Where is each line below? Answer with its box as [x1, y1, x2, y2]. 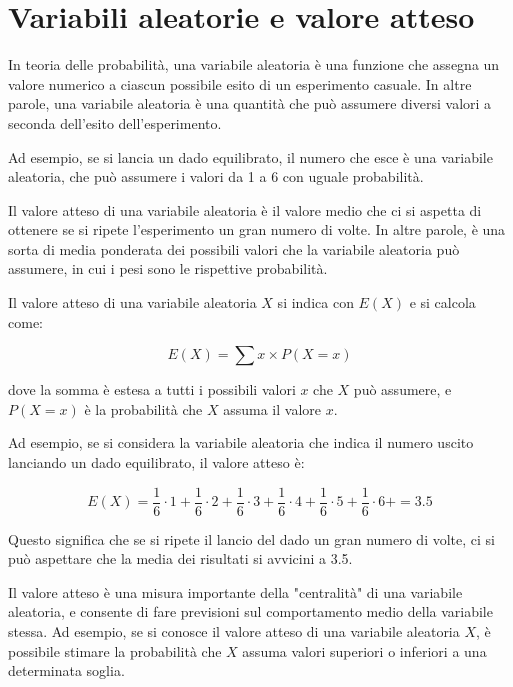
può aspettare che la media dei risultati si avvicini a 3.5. [8, 548, 353, 569]
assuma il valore [223, 398, 321, 419]
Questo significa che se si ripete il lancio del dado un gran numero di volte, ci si [8, 528, 495, 549]
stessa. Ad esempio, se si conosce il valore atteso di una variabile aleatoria [8, 621, 460, 642]
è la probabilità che [84, 398, 203, 419]
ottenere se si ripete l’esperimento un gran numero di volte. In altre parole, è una [8, 219, 506, 240]
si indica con [277, 292, 354, 313]
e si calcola [409, 292, 476, 313]
